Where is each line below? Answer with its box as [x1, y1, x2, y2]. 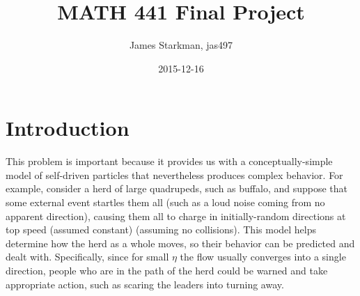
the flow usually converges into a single [180, 249, 346, 264]
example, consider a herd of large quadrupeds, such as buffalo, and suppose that [6, 181, 348, 196]
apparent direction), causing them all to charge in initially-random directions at [6, 208, 346, 223]
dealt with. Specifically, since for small [6, 249, 169, 264]
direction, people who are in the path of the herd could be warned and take [6, 263, 328, 277]
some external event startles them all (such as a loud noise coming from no [6, 195, 325, 210]
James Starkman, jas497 [129, 38, 233, 52]
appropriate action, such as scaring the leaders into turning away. [6, 276, 284, 291]
